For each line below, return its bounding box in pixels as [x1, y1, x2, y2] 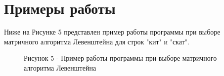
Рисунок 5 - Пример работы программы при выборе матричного [24, 53, 217, 63]
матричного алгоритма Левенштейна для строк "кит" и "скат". [4, 36, 189, 46]
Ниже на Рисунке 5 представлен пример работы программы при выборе [4, 27, 221, 37]
